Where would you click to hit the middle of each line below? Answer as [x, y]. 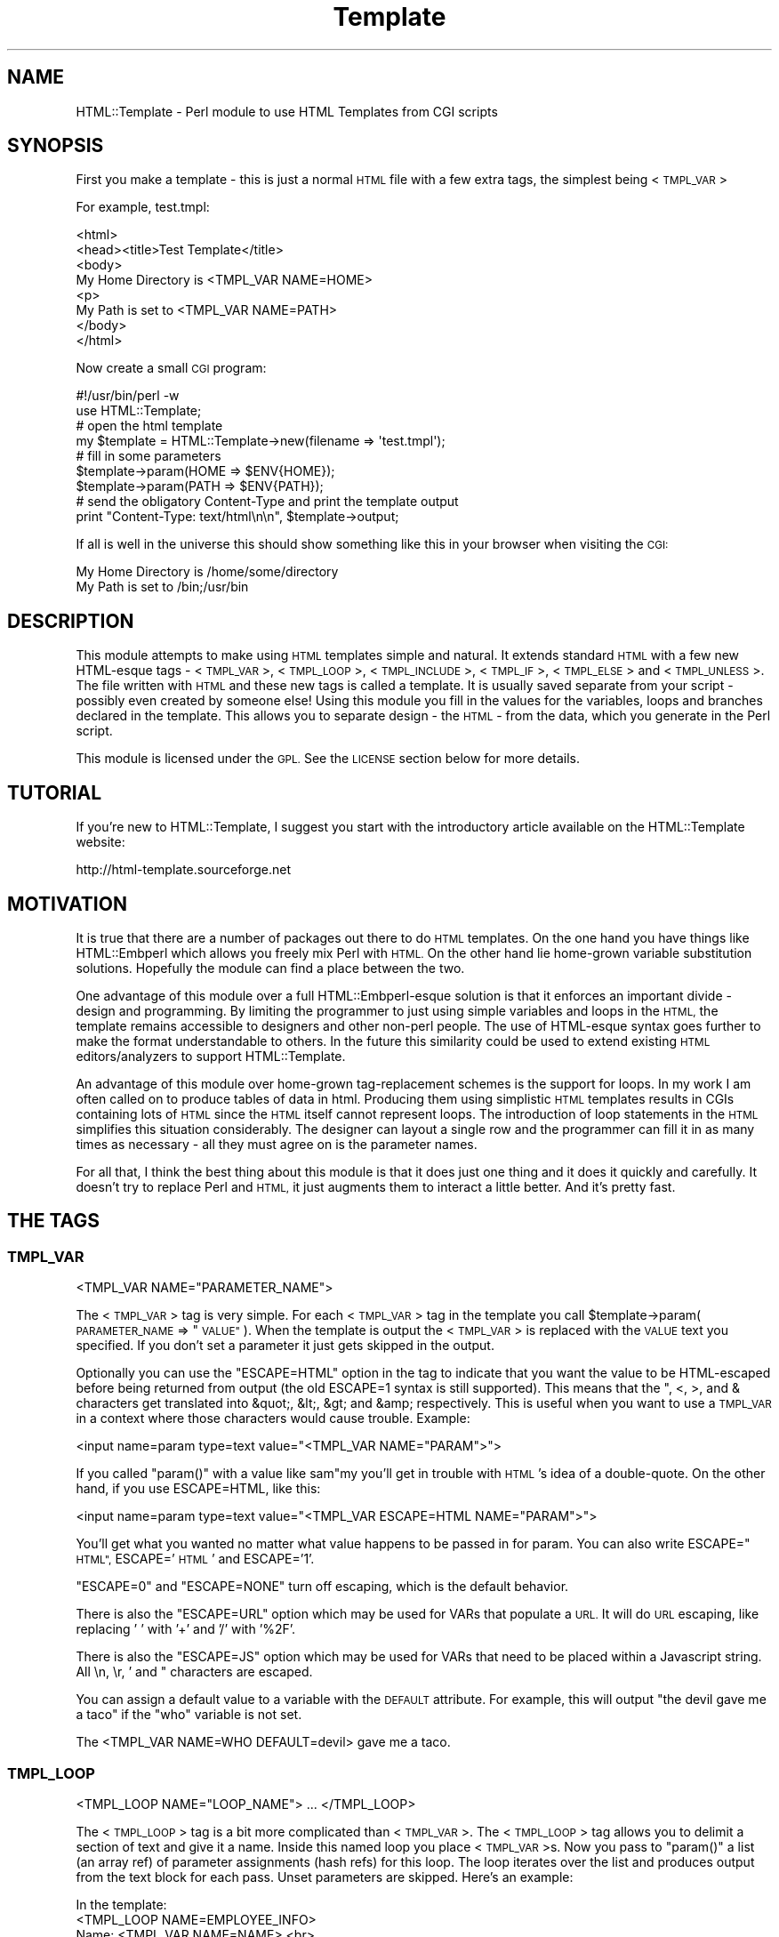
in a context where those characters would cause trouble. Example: [273, 1419]
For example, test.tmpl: [143, 207]
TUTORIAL [55, 792]
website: [100, 842]
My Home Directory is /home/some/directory [207, 572]
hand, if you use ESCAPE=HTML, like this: [198, 1489]
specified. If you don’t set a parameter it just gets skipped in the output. [285, 1346]
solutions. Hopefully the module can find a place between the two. [270, 968]
